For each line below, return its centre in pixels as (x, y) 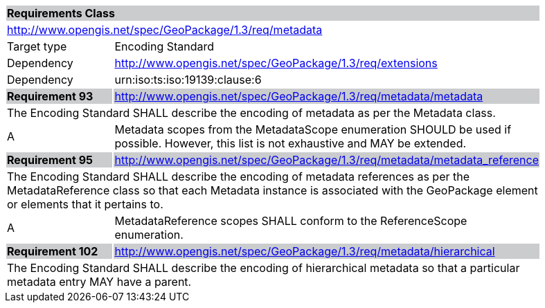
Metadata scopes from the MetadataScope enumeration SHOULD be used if (313, 129)
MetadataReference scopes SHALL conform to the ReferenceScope (291, 221)
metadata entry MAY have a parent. (99, 282)
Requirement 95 (50, 160)
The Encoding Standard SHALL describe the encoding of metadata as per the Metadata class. (251, 113)
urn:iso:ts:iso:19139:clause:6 (188, 80)
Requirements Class (61, 13)
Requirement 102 (53, 251)
